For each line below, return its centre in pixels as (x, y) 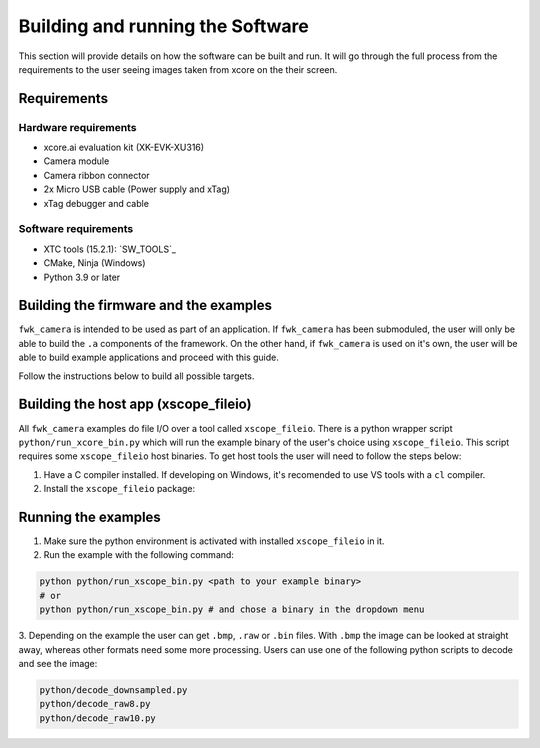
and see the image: (58, 663)
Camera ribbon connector (96, 175)
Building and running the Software (163, 26)
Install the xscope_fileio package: (119, 489)
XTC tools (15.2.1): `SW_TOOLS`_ (110, 249)
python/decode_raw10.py (98, 718)
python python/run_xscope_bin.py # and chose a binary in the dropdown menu (232, 609)
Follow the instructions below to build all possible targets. (136, 376)
